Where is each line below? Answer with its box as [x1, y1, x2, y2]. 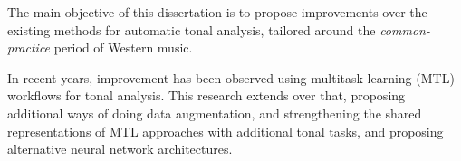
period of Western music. [53, 38, 193, 57]
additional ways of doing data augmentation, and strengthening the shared [7, 103, 422, 122]
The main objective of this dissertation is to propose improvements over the [7, 3, 427, 21]
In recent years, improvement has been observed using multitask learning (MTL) [7, 68, 455, 87]
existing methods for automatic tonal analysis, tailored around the [7, 20, 376, 39]
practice [7, 38, 51, 57]
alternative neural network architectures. [7, 139, 233, 158]
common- [379, 20, 430, 39]
